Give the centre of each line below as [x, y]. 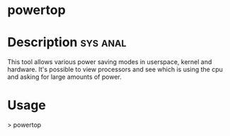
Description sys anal [67, 43]
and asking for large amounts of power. [64, 77]
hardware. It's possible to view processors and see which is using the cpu [115, 70]
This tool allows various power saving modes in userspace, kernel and [110, 62]
